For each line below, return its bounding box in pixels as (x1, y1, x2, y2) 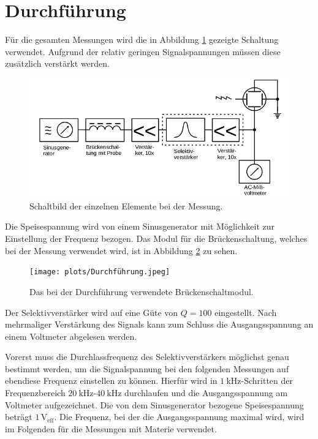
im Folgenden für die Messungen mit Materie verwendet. (5, 422, 217, 435)
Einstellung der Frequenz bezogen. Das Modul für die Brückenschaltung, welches (5, 232, 308, 245)
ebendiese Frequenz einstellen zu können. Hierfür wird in (5, 374, 218, 387)
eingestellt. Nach (214, 306, 277, 318)
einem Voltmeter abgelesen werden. (5, 329, 137, 342)
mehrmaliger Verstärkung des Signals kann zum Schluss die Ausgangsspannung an (5, 318, 314, 331)
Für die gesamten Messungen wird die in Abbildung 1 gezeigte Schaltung (5, 33, 279, 46)
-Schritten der (241, 374, 293, 387)
